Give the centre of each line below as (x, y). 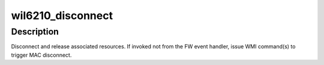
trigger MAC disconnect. (41, 55)
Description (35, 32)
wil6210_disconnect (62, 16)
